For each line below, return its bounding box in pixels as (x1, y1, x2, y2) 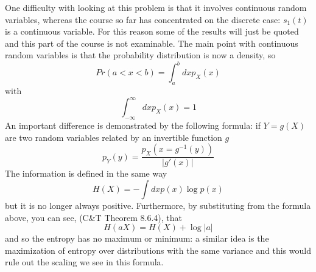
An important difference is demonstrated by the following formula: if (5, 119, 261, 132)
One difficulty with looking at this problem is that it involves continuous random (5, 1, 307, 13)
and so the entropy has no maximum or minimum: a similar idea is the (5, 232, 269, 245)
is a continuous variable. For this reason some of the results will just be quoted (5, 25, 299, 38)
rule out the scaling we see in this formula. (5, 256, 164, 268)
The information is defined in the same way (5, 167, 167, 180)
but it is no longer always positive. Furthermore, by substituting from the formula (5, 199, 311, 211)
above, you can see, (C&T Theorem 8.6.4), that (5, 211, 182, 223)
